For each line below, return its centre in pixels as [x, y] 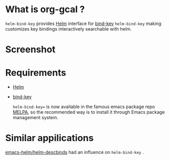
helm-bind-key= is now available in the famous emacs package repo [84, 107]
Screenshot [30, 50]
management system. [35, 118]
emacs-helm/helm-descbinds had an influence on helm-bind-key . [75, 152]
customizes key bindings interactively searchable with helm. [68, 29]
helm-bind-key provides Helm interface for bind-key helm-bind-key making [83, 23]
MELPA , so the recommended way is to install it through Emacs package [89, 112]
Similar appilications [50, 138]
